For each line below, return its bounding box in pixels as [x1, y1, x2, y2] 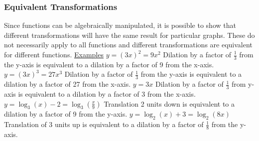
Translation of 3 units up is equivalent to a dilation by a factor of [4, 119, 204, 130]
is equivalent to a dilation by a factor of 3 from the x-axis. [18, 89, 196, 99]
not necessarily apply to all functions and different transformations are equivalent [4, 39, 253, 50]
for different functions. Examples [4, 49, 104, 59]
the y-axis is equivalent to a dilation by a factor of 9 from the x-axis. [4, 59, 214, 69]
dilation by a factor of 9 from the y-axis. [4, 109, 128, 119]
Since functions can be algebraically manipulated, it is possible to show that [4, 20, 236, 30]
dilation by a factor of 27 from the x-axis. [4, 79, 131, 89]
